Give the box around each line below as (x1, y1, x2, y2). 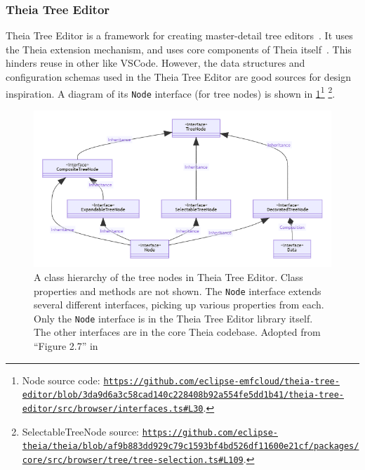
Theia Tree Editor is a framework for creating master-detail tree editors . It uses (6, 28, 353, 43)
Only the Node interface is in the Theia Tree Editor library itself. (34, 311, 313, 325)
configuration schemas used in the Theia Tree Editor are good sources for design (6, 70, 352, 84)
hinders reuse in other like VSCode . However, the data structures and (6, 56, 305, 70)
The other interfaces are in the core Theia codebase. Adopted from (34, 325, 321, 339)
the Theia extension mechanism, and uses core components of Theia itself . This (6, 41, 352, 56)
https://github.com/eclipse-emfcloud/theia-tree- (103, 376, 340, 386)
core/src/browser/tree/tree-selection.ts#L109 (22, 455, 244, 465)
